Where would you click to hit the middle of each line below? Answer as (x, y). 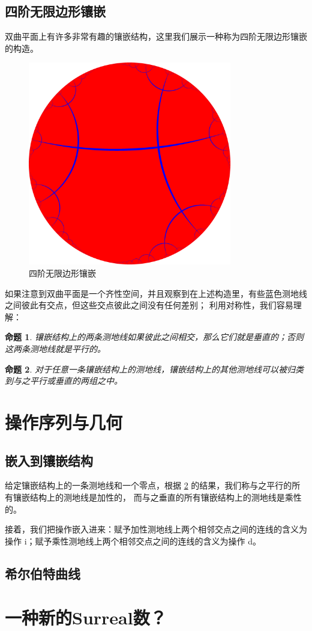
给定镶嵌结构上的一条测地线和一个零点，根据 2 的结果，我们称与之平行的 (148, 485)
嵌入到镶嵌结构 (49, 460)
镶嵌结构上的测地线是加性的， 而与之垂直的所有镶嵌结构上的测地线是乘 (153, 497)
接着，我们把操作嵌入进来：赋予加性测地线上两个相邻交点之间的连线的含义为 (156, 529)
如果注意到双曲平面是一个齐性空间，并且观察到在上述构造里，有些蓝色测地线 (156, 293)
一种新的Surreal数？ (86, 617)
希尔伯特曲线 (43, 573)
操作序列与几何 (64, 422)
